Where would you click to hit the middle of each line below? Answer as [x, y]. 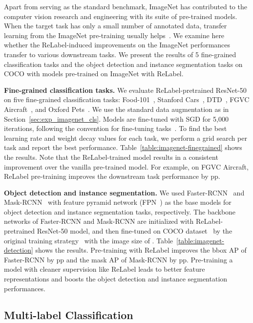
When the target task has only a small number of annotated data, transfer [116, 26]
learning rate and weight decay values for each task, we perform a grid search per [126, 138]
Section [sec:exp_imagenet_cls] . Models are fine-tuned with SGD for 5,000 [116, 118]
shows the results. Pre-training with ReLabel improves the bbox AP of [141, 250]
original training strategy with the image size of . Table [88, 240]
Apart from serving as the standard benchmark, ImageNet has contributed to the [126, 6]
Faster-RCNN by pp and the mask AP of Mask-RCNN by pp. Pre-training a [118, 259]
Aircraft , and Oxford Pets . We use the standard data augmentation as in [116, 109]
